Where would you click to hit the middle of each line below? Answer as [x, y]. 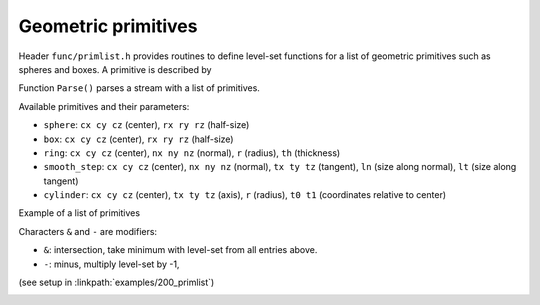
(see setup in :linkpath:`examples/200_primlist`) [116, 282]
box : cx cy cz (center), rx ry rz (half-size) [138, 139]
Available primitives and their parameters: [104, 106]
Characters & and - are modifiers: [88, 231]
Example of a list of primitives [79, 213]
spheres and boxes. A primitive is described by [115, 69]
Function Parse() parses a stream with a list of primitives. [139, 88]
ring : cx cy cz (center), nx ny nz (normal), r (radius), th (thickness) [192, 152]
